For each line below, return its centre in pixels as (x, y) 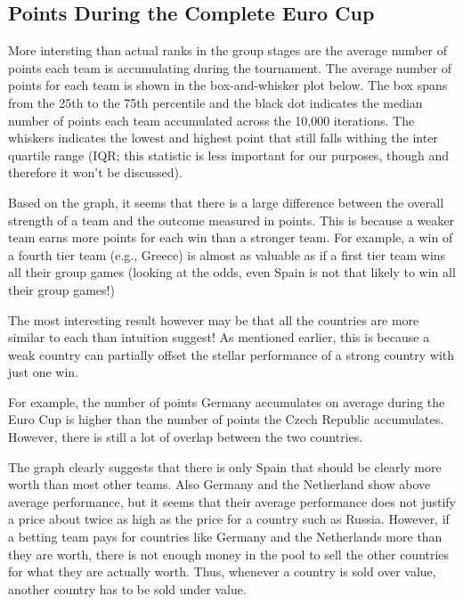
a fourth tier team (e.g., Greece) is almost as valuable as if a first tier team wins (227, 254)
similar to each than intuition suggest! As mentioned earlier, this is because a (219, 337)
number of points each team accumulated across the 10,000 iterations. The (211, 120)
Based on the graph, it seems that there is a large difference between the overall (226, 202)
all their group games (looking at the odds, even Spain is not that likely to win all (232, 272)
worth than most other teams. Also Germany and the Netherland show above (219, 484)
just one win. (44, 372)
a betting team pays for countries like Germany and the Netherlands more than (225, 537)
